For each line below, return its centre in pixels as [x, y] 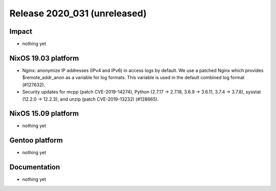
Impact [21, 31]
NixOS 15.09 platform [44, 114]
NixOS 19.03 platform [44, 58]
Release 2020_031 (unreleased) [78, 13]
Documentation [35, 167]
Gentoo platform [36, 140]
